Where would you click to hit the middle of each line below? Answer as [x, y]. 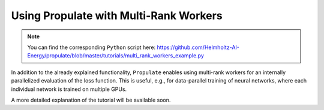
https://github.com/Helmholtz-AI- [198, 47]
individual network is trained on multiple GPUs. [69, 89]
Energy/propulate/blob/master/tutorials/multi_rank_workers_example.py [115, 56]
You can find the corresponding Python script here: [91, 47]
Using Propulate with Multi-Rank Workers [117, 16]
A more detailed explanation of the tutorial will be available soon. [91, 100]
